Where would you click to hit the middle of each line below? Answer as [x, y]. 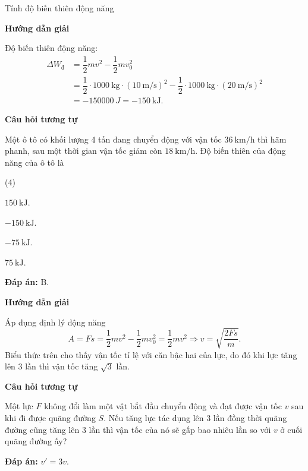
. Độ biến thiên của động [241, 151]
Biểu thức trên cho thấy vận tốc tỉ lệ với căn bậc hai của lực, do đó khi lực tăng [151, 354]
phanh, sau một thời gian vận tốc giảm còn [84, 151]
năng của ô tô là [34, 162]
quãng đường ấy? [36, 441]
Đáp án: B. [27, 282]
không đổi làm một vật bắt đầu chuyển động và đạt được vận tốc [163, 406]
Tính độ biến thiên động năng [59, 8]
